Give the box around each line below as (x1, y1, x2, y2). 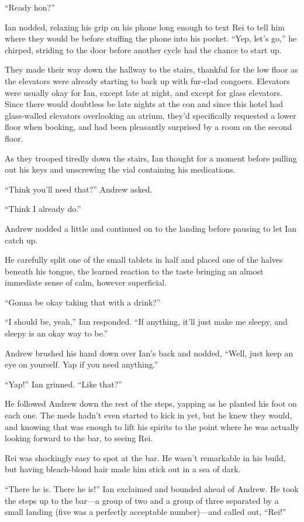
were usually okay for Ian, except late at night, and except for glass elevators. (5, 86, 282, 98)
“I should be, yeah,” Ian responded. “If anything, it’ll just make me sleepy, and (5, 315, 288, 328)
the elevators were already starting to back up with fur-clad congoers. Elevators (5, 74, 290, 87)
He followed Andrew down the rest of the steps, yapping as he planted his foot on (5, 397, 297, 410)
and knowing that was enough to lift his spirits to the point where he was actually (5, 420, 299, 432)
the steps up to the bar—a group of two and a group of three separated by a (5, 494, 279, 506)
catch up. (5, 233, 38, 246)
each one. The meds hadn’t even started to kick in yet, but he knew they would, (5, 409, 292, 421)
